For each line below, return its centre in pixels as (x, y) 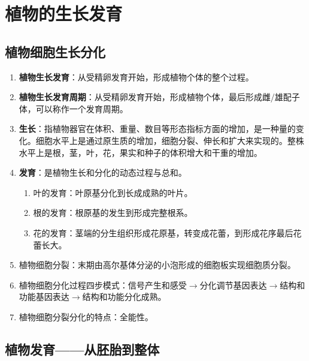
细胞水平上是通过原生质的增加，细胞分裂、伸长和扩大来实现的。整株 (170, 140)
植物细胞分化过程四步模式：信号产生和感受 (103, 285)
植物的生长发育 (64, 13)
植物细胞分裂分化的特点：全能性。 (86, 316)
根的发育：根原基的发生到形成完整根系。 (113, 213)
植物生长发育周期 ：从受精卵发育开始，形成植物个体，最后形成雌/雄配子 (159, 97)
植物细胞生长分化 (55, 51)
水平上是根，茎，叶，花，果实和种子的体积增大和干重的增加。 (140, 152)
